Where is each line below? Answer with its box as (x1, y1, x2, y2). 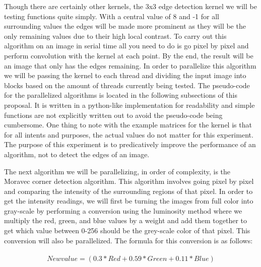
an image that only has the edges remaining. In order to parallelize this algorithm (4, 60, 256, 71)
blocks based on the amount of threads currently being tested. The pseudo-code (4, 80, 250, 90)
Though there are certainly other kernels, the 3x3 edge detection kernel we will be (4, 1, 257, 11)
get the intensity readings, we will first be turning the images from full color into (4, 195, 253, 206)
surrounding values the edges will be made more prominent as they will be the (4, 21, 246, 31)
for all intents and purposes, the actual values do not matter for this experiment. (4, 129, 253, 140)
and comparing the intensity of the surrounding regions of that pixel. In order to (4, 185, 253, 196)
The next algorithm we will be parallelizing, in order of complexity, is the (4, 166, 231, 176)
